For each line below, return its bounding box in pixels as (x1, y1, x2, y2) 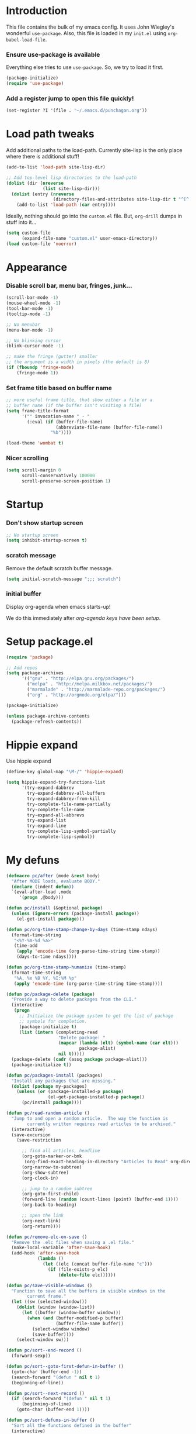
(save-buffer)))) (32, 1332, 75, 1338)
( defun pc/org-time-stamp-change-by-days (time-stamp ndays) (6, 926, 158, 932)
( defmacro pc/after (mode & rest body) (6, 873, 100, 878)
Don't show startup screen (6, 519, 83, 527)
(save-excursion (11, 1132, 51, 1138)
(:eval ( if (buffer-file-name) (27, 419, 103, 425)
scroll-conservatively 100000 (21, 473, 95, 479)
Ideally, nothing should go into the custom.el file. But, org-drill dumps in (6, 212, 183, 220)
